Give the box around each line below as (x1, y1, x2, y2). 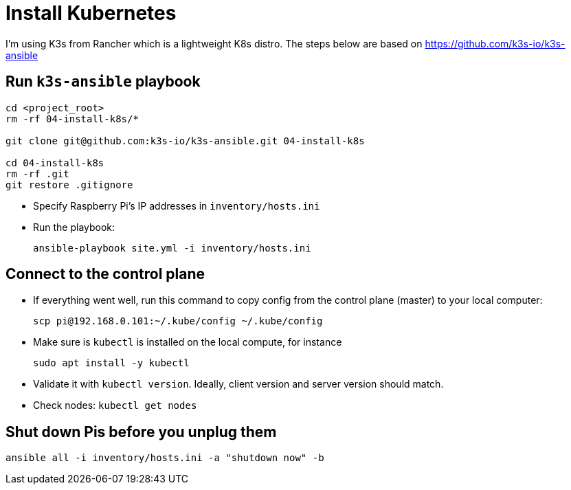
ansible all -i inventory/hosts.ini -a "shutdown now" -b (5, 452, 324, 464)
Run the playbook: (33, 221, 115, 233)
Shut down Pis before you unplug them (5, 423, 277, 441)
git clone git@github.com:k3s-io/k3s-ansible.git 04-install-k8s (5, 135, 365, 146)
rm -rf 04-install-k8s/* (5, 113, 139, 124)
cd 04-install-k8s (5, 157, 104, 168)
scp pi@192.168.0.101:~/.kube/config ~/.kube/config (33, 315, 323, 327)
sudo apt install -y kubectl (33, 357, 190, 369)
